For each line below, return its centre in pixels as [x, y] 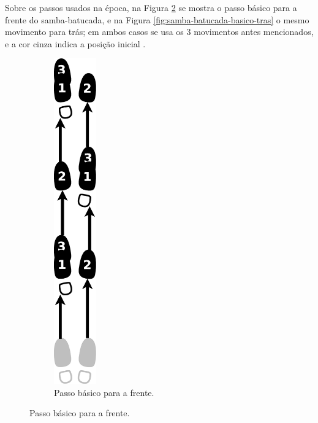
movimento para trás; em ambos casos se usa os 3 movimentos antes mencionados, [159, 32]
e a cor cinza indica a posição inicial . [75, 43]
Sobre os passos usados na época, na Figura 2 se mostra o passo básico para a [151, 7]
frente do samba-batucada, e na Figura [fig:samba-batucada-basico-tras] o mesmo [157, 19]
